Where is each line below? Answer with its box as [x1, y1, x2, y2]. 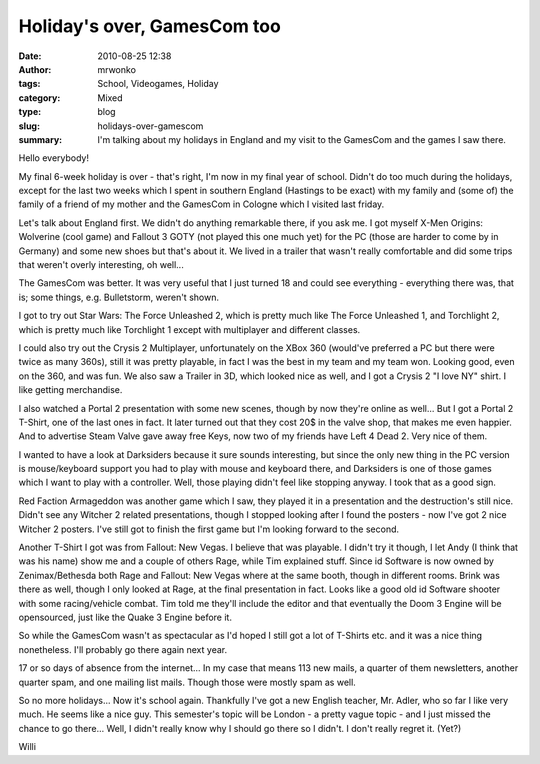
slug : [18, 120, 40, 132]
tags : [18, 78, 41, 90]
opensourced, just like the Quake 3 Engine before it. [18, 611, 232, 623]
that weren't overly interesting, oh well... [18, 259, 184, 271]
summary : [18, 133, 63, 145]
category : [18, 91, 61, 104]
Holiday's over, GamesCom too [18, 15, 282, 37]
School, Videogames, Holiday [97, 78, 219, 90]
